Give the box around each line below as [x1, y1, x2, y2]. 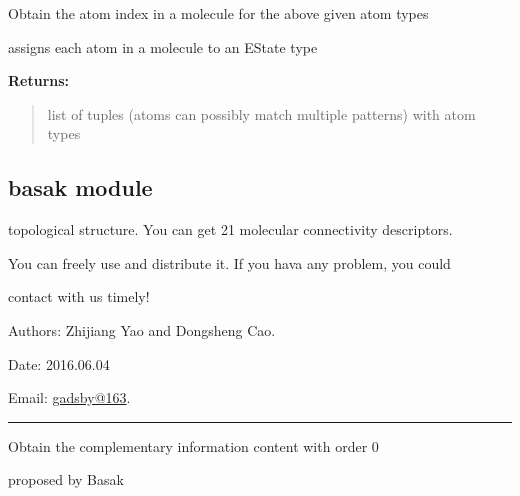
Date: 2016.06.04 [8, 353, 110, 374]
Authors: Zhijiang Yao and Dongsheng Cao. [8, 319, 276, 340]
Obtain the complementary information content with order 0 [8, 435, 379, 456]
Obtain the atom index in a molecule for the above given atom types [8, 3, 429, 23]
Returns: [8, 70, 70, 91]
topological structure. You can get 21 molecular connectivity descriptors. [8, 219, 453, 240]
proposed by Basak [8, 469, 124, 490]
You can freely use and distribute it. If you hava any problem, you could [8, 252, 451, 273]
